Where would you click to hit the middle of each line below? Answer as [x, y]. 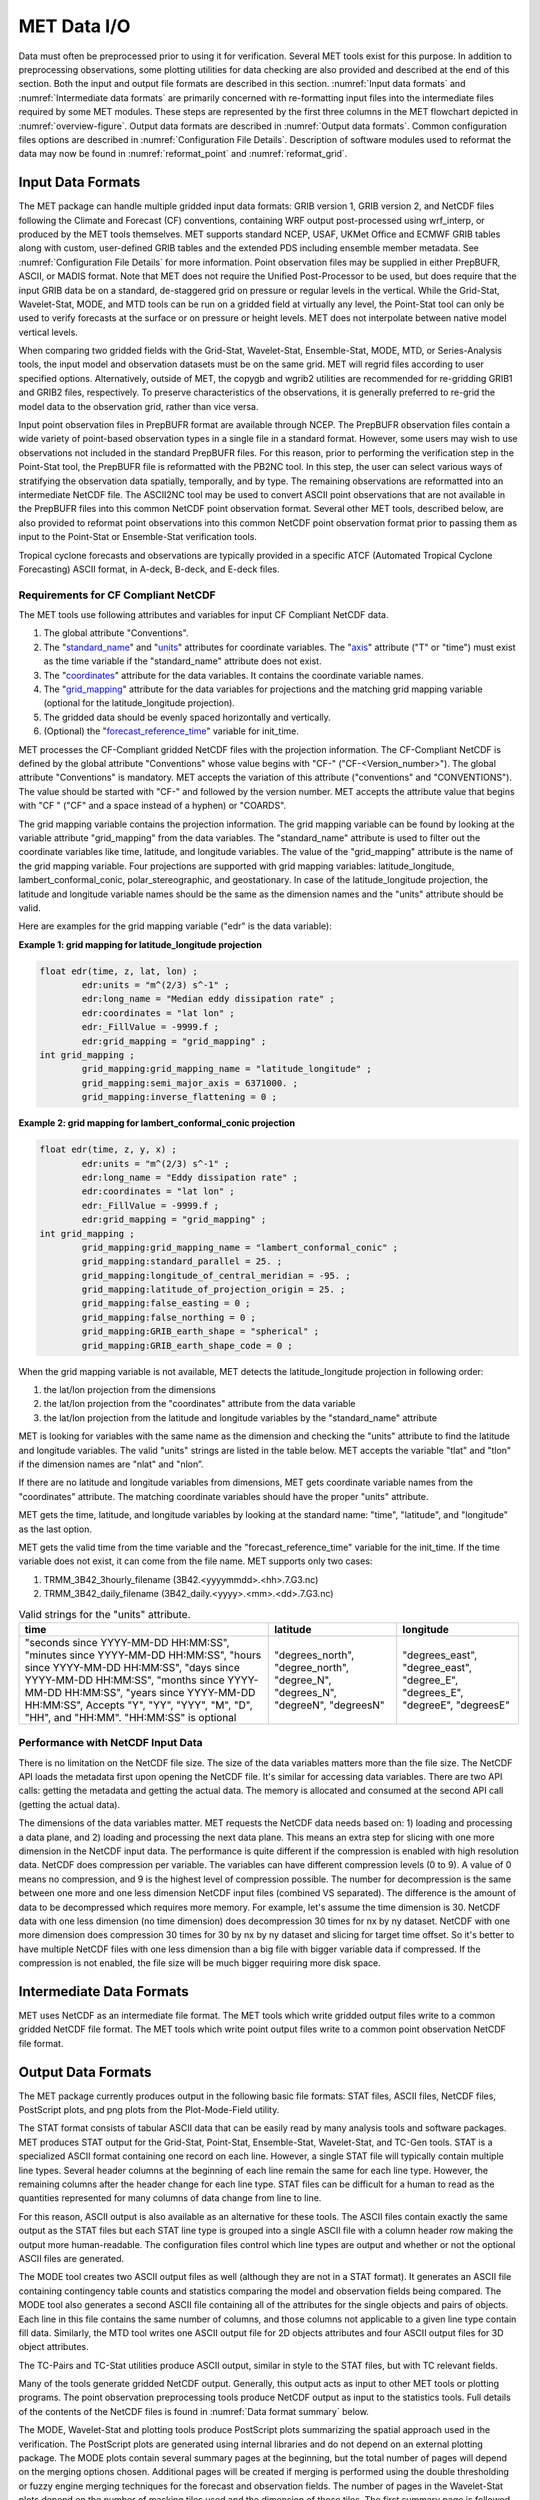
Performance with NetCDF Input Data [111, 1743]
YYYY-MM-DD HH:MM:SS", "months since [124, 1680]
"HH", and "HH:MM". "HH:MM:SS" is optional [130, 1717]
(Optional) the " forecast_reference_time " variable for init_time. [171, 731]
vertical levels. [48, 332]
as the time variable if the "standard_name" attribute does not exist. [182, 661]
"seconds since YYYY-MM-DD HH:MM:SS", [127, 1642]
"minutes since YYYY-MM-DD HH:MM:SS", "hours [143, 1655]
